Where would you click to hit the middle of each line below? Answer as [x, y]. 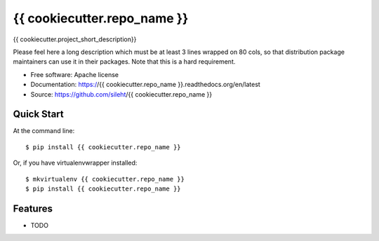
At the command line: [44, 131]
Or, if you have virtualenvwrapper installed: [75, 163]
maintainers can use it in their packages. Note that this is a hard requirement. [124, 62]
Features [33, 208]
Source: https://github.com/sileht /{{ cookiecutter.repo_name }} [121, 94]
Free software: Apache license [75, 74]
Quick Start [38, 115]
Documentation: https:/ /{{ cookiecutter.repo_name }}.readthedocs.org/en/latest [146, 85]
